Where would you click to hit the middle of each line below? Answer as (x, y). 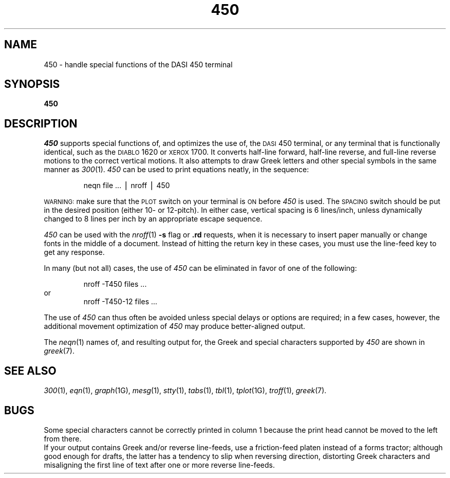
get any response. (74, 252)
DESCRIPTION (41, 123)
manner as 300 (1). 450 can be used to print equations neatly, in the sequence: (176, 170)
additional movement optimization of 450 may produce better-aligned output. (175, 326)
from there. (63, 438)
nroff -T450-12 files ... (120, 302)
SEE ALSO (30, 371)
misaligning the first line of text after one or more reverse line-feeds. (159, 465)
